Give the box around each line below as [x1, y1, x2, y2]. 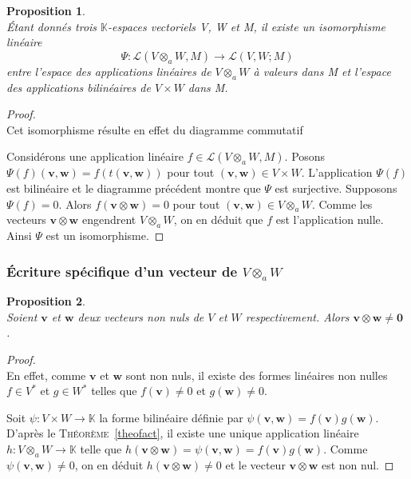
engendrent [81, 211, 136, 228]
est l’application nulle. [275, 211, 384, 228]
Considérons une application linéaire [6, 148, 184, 165]
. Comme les [311, 195, 373, 212]
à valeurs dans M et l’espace [253, 62, 391, 79]
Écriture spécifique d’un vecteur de [6, 261, 238, 281]
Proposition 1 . [6, 2, 85, 18]
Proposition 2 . [6, 293, 85, 309]
